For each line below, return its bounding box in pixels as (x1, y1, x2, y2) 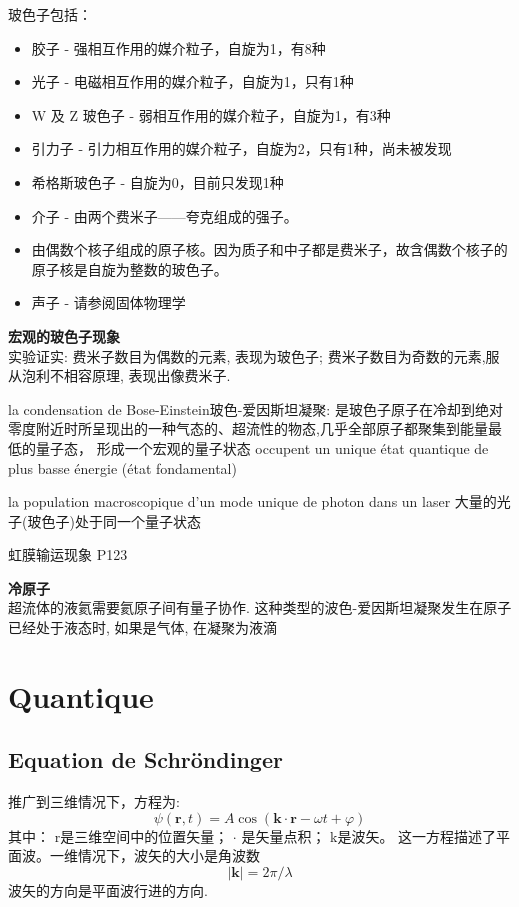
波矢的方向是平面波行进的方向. (8, 880, 208, 901)
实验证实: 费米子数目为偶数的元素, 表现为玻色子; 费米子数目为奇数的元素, (8, 345, 486, 366)
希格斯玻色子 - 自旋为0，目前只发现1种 (31, 171, 284, 192)
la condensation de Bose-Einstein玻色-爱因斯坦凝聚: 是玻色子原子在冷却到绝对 (8, 398, 503, 419)
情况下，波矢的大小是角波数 (77, 845, 260, 866)
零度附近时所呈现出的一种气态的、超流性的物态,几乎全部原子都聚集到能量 (8, 418, 488, 439)
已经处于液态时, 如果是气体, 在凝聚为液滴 (8, 617, 278, 638)
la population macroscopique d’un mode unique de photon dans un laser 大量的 (8, 491, 497, 512)
